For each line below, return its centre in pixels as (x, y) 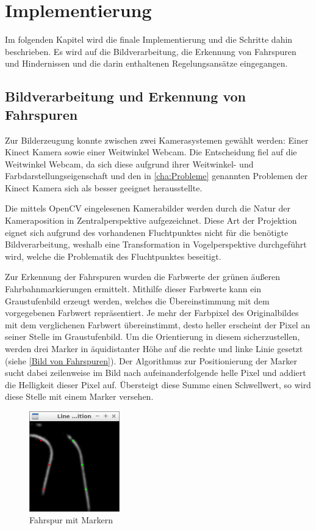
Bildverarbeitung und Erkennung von (125, 96)
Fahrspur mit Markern (71, 520)
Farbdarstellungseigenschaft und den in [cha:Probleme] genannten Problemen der (156, 176)
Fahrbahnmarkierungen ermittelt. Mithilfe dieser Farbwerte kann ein (133, 289)
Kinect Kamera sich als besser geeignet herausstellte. (104, 187)
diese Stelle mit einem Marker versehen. (79, 396)
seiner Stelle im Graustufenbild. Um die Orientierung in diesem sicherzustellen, (153, 337)
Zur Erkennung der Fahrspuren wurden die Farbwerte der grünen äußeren (143, 277)
